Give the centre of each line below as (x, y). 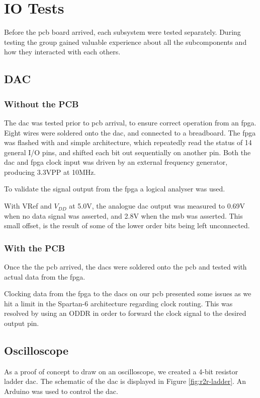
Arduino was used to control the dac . (61, 391)
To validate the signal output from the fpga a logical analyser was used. (115, 189)
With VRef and (28, 206)
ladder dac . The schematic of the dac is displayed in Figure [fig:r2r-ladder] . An (125, 381)
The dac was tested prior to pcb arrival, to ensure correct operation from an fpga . (130, 122)
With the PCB (35, 248)
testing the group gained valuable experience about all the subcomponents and (125, 42)
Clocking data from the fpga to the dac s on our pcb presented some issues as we (128, 293)
